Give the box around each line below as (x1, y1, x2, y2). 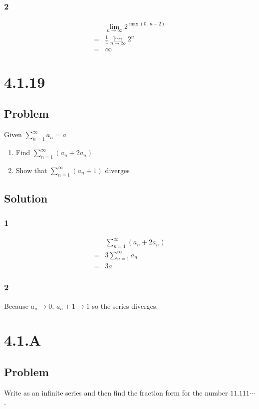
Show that (15, 165, 47, 175)
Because (4, 300, 28, 311)
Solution (4, 191, 48, 206)
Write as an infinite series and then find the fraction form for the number (4, 387, 228, 398)
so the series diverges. (92, 300, 158, 311)
